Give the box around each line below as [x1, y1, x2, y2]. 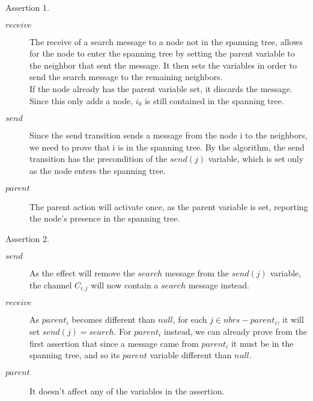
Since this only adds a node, [29, 94, 133, 107]
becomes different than [71, 313, 156, 326]
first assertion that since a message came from [29, 337, 199, 349]
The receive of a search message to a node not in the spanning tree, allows [29, 35, 303, 48]
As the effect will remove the [29, 267, 135, 279]
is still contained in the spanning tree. [144, 94, 284, 107]
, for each [172, 313, 207, 326]
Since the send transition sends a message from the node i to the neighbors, [29, 129, 308, 141]
